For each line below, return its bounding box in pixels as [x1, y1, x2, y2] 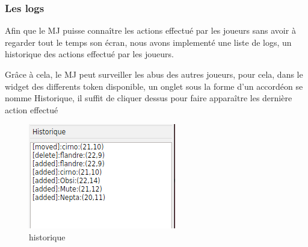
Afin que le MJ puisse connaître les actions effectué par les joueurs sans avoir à [5, 24, 296, 37]
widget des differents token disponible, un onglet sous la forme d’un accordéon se [5, 80, 303, 92]
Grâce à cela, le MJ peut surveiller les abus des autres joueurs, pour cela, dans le [5, 68, 303, 80]
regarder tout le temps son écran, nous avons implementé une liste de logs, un [5, 36, 292, 48]
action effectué [5, 103, 58, 116]
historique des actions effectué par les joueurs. [5, 48, 174, 60]
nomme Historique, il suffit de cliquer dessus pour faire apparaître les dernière [5, 92, 292, 104]
